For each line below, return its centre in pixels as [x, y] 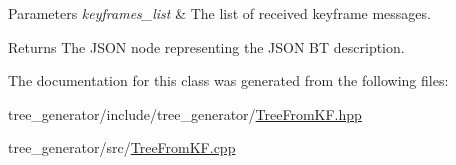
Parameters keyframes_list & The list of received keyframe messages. [219, 13]
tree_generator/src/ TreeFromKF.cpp [122, 147]
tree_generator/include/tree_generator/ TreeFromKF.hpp [185, 113]
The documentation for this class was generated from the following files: [228, 80]
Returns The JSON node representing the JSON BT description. [206, 46]
